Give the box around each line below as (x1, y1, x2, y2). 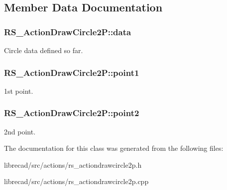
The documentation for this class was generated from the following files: (4, 143, 224, 153)
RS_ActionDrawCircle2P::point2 (4, 107, 139, 119)
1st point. (4, 85, 33, 96)
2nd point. (4, 126, 36, 136)
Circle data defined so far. (4, 45, 83, 55)
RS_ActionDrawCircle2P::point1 (4, 66, 139, 78)
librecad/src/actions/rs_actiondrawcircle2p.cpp (4, 176, 149, 187)
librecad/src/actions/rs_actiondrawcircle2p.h (4, 159, 142, 170)
